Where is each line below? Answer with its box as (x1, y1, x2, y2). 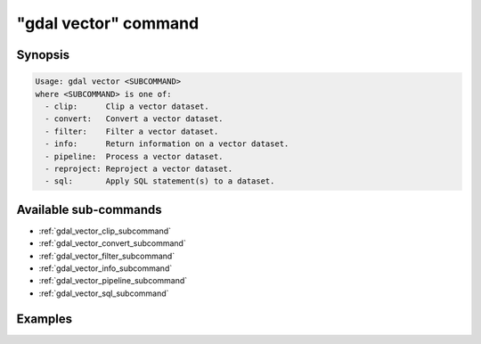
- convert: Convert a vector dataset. (45, 114, 224, 124)
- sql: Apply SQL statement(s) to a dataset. (45, 176, 275, 186)
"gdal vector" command (16, 13, 200, 33)
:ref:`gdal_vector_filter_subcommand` (38, 250, 175, 261)
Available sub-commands (16, 201, 162, 217)
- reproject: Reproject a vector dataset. (45, 163, 233, 174)
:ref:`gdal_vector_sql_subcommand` (38, 288, 169, 299)
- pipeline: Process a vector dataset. (45, 152, 224, 161)
